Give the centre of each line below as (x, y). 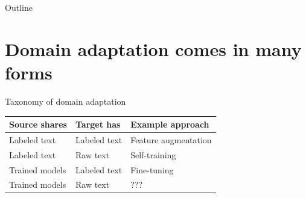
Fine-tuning (152, 169)
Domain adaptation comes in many (153, 48)
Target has (98, 124)
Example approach (170, 124)
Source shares (38, 124)
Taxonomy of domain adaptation (65, 101)
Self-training (153, 154)
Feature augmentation (171, 139)
